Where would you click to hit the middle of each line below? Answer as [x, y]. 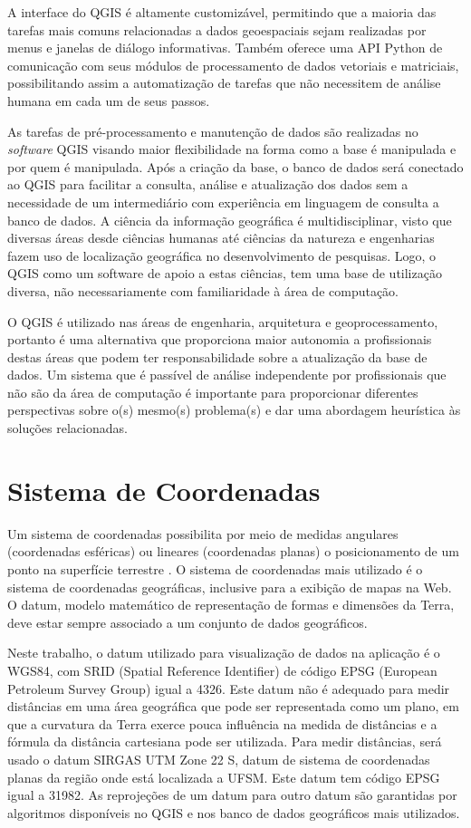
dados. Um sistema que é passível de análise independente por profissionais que [227, 375]
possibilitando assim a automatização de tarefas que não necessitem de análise [224, 83]
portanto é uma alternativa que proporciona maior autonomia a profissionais [220, 339]
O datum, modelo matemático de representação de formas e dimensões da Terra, [231, 605]
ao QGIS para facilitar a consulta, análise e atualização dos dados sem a [208, 184]
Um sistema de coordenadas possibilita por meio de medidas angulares [203, 533]
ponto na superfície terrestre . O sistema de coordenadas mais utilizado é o [215, 568]
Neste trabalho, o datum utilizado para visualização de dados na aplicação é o [224, 653]
